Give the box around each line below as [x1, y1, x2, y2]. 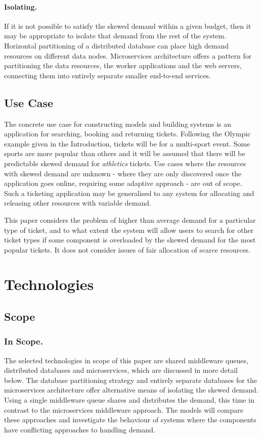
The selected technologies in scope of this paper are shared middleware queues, [4, 355, 248, 365]
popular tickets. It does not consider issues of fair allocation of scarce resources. [4, 244, 251, 255]
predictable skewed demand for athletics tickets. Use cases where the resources [4, 158, 246, 168]
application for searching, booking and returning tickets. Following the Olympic [4, 128, 251, 139]
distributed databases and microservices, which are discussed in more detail [4, 365, 238, 375]
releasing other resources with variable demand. [4, 198, 151, 208]
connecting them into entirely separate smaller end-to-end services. [4, 70, 211, 80]
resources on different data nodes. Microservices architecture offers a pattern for [4, 50, 252, 61]
